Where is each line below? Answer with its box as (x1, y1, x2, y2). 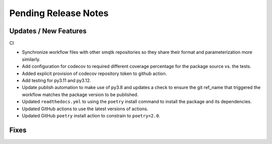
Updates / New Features (9, 27, 87, 35)
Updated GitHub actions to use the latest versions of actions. (22, 106, 149, 112)
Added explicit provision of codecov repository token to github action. (22, 70, 167, 77)
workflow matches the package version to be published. (22, 91, 139, 98)
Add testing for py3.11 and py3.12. (22, 78, 91, 84)
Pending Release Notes (9, 8, 109, 19)
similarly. (22, 56, 40, 62)
